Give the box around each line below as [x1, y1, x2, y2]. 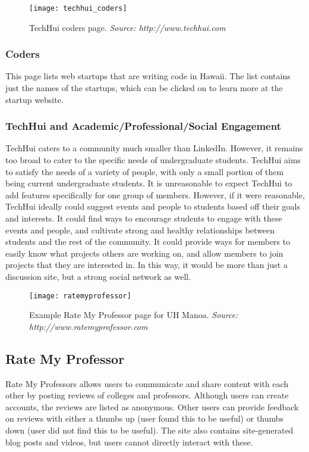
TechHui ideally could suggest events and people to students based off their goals [5, 200, 300, 213]
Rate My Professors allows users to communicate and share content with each [5, 377, 289, 389]
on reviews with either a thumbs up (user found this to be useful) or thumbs [5, 412, 284, 425]
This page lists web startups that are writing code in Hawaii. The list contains [5, 70, 291, 82]
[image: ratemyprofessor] [29, 291, 131, 300]
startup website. [5, 93, 64, 105]
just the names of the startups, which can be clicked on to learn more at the [5, 82, 283, 94]
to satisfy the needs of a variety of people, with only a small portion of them [5, 165, 284, 177]
